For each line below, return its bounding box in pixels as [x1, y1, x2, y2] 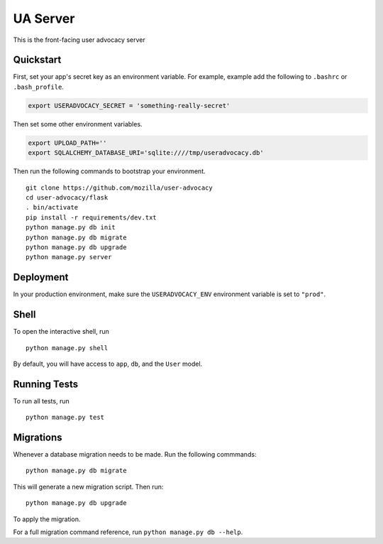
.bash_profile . [13, 82, 64, 91]
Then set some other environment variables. [13, 119, 143, 128]
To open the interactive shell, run [13, 327, 110, 336]
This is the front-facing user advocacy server [13, 36, 145, 44]
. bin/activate [26, 203, 79, 212]
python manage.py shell [26, 344, 109, 352]
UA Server [13, 11, 75, 26]
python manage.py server [26, 253, 112, 261]
